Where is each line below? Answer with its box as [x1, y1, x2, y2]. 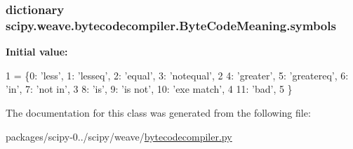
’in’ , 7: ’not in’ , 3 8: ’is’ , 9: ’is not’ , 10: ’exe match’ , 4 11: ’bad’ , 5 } [6, 82, 293, 96]
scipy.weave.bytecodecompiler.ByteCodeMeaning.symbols [6, 16, 336, 34]
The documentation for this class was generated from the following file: [6, 105, 311, 119]
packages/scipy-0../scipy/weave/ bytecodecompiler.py [6, 129, 232, 143]
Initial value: [6, 44, 68, 59]
